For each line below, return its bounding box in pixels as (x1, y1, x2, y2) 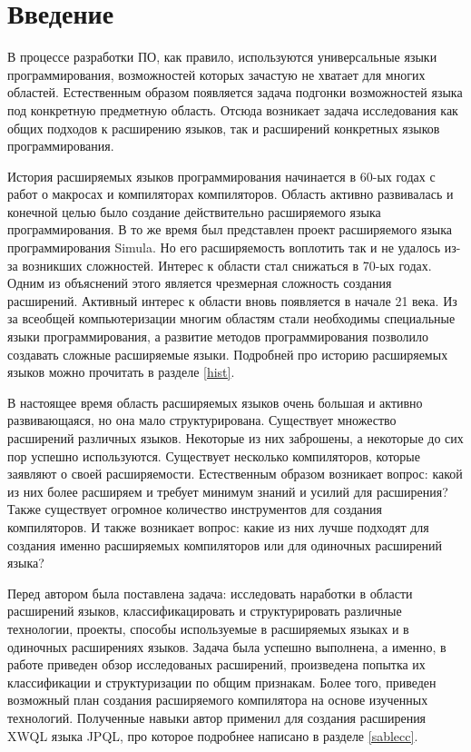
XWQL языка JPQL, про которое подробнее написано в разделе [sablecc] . (7, 726, 418, 745)
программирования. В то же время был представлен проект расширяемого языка (7, 220, 453, 239)
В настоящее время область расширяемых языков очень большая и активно (7, 392, 423, 411)
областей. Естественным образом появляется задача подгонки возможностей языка (7, 83, 463, 102)
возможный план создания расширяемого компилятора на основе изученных (7, 690, 428, 709)
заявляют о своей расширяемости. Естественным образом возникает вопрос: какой (7, 464, 463, 483)
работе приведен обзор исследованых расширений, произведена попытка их (7, 655, 426, 674)
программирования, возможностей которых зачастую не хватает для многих (7, 64, 426, 84)
